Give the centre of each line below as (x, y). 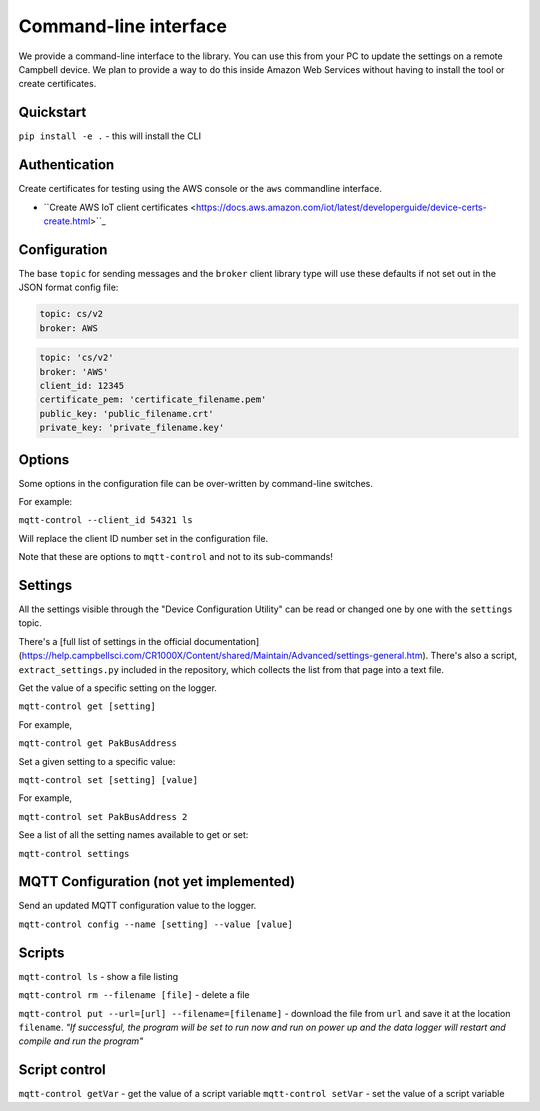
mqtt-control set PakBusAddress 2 (103, 816)
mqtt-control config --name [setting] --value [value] (156, 924)
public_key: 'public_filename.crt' (126, 413)
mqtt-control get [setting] (87, 706)
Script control (62, 1070)
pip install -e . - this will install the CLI (110, 136)
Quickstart (52, 112)
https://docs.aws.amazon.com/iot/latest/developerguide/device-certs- (341, 207)
